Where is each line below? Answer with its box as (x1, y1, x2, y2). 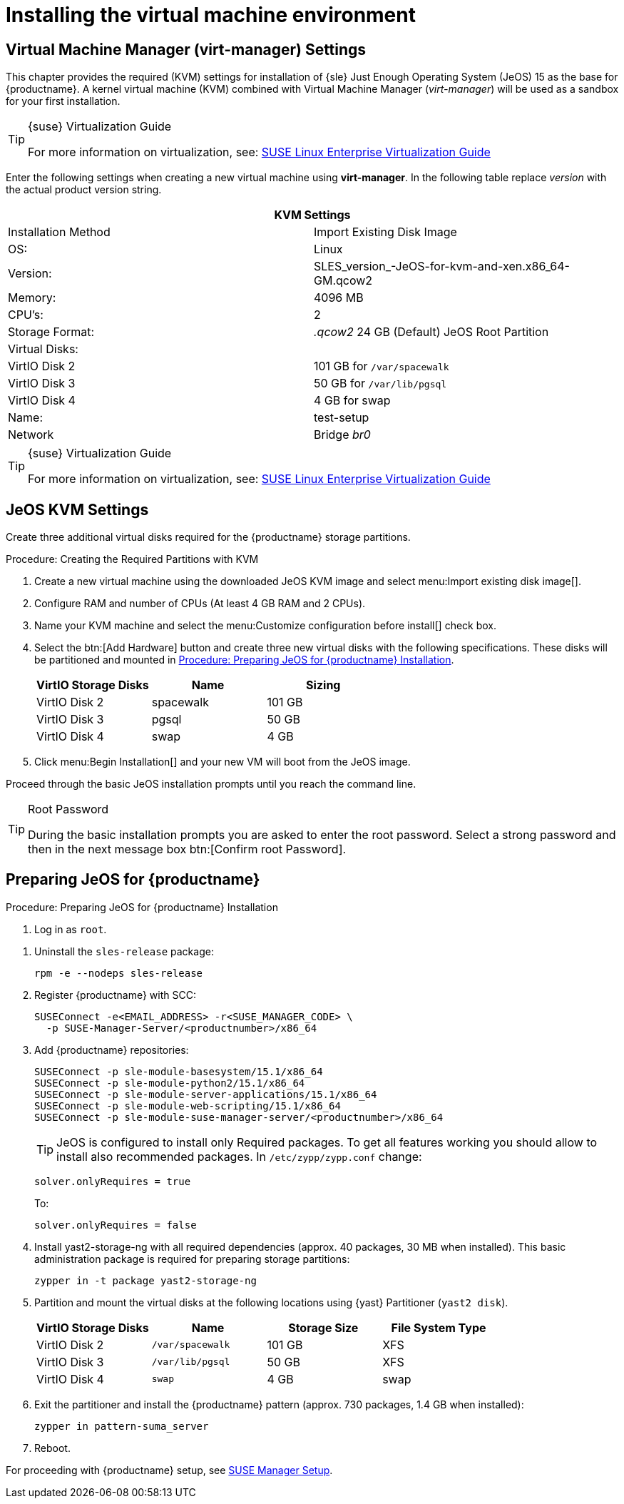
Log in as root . (34, 923, 107, 935)
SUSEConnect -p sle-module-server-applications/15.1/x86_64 (34, 1088, 377, 1100)
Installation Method (8, 225, 111, 240)
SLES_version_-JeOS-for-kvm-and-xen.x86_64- (314, 259, 570, 274)
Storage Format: (8, 325, 95, 340)
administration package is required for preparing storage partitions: (34, 1252, 350, 1265)
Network (8, 427, 54, 442)
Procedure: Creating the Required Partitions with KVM (6, 553, 259, 566)
